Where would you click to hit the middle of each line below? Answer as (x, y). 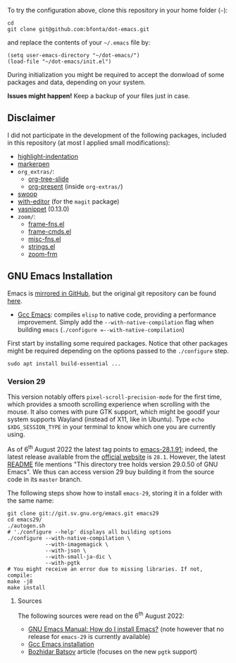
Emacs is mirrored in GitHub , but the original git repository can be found (112, 293)
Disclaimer (31, 118)
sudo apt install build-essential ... (64, 363)
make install (26, 587)
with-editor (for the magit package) (68, 201)
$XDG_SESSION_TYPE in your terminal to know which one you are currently (112, 426)
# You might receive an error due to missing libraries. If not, (105, 569)
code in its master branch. (45, 479)
